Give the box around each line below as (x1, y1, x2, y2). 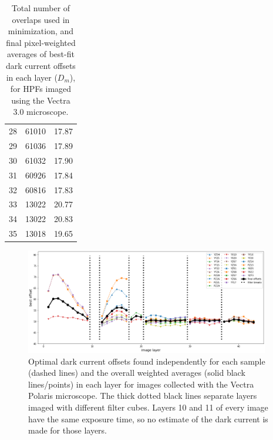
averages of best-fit (7, 48, 75, 60)
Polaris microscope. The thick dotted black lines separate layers (28, 389, 257, 402)
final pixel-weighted (6, 36, 76, 48)
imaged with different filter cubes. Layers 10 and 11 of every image (28, 401, 268, 413)
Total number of (11, 2, 70, 14)
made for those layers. (28, 424, 107, 436)
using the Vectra (11, 94, 70, 106)
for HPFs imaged (10, 82, 72, 95)
